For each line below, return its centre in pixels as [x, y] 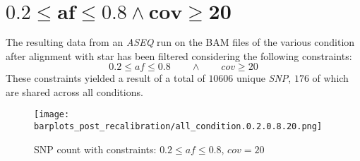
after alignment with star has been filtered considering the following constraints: [179, 55]
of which [330, 78]
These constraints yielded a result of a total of [106, 78]
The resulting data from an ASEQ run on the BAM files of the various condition [180, 41]
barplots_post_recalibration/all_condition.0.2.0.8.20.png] [178, 126]
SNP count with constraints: [95, 149]
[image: [52, 115]
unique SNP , [264, 78]
